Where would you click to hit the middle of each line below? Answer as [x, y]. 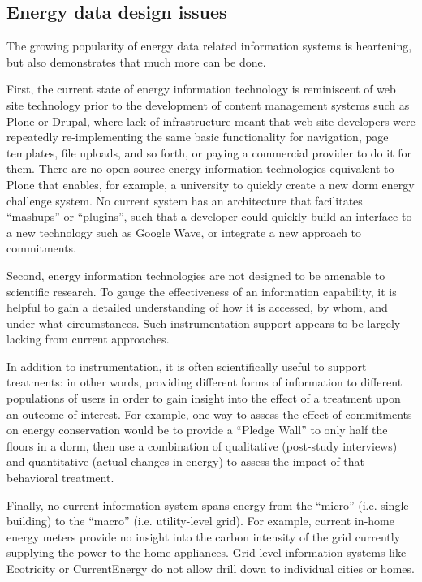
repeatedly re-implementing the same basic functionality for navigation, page [198, 137]
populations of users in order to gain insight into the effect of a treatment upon [204, 398]
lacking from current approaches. [88, 339]
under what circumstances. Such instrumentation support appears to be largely [204, 323]
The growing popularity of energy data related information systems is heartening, [209, 46]
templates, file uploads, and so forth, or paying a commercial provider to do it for [209, 152]
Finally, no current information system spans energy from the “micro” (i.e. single [208, 504]
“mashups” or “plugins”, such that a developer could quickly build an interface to [209, 216]
